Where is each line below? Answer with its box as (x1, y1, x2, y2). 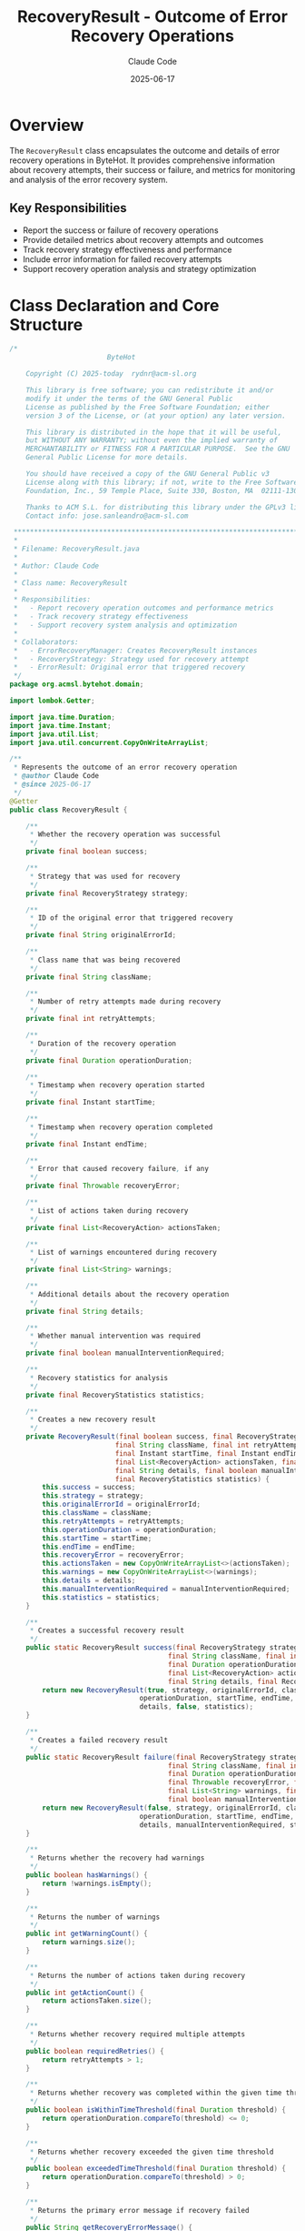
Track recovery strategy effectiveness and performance (22, 244, 232, 255)
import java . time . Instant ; (9, 721, 112, 730)
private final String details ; (25, 1307, 144, 1316)
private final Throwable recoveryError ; (25, 1181, 181, 1191)
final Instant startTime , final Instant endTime (114, 1449, 302, 1458)
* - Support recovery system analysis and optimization (13, 621, 238, 630)
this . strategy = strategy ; (42, 1491, 144, 1500)
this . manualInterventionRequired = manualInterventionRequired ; (42, 1584, 290, 1593)
